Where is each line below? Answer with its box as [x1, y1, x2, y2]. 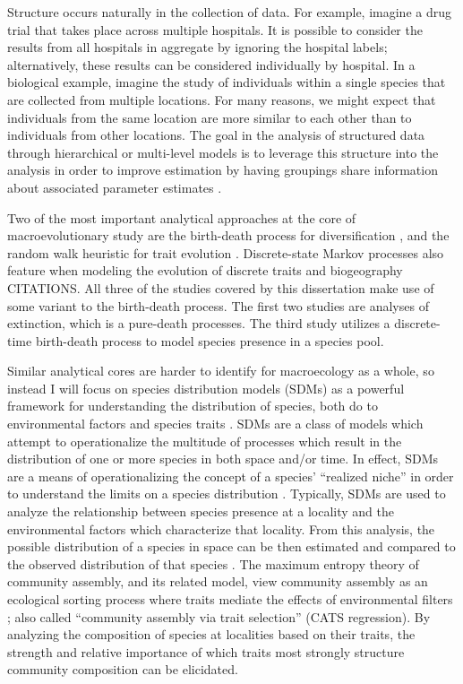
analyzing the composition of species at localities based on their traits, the [7, 625, 416, 644]
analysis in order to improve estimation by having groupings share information [7, 160, 438, 179]
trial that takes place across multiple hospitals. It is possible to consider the [7, 20, 423, 39]
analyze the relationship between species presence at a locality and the [7, 502, 395, 521]
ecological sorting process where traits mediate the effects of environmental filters [7, 590, 453, 608]
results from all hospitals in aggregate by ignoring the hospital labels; [7, 38, 388, 56]
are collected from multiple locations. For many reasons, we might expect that [7, 90, 436, 108]
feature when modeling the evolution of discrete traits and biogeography [7, 261, 403, 280]
